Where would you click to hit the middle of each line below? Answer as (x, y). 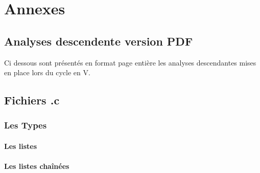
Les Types (26, 125)
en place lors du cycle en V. (47, 72)
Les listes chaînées (37, 166)
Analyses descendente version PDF (99, 41)
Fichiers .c (32, 100)
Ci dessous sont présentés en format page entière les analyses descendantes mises (130, 62)
